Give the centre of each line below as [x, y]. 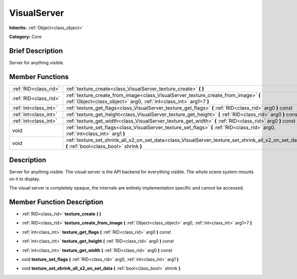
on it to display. [25, 179]
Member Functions [39, 77]
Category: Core [25, 37]
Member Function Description [56, 202]
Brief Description [36, 51]
